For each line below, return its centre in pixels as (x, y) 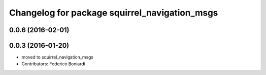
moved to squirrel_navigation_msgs (57, 57)
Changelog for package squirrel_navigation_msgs (114, 13)
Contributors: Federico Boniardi (53, 64)
